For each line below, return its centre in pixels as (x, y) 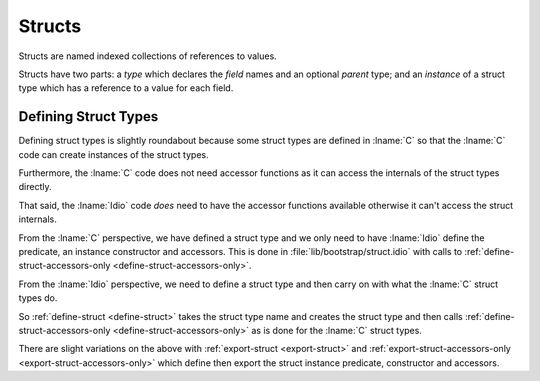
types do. (38, 298)
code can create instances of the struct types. (113, 154)
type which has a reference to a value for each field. (126, 88)
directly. (35, 187)
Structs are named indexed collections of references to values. (147, 56)
